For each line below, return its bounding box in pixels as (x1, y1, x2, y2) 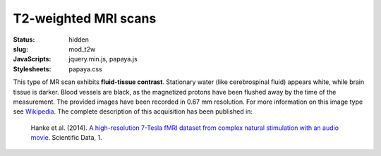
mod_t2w (68, 44, 96, 53)
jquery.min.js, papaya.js (68, 55, 138, 64)
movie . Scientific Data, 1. (30, 133, 102, 142)
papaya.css (68, 64, 102, 73)
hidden (68, 35, 90, 44)
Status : (13, 35, 35, 44)
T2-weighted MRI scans (13, 11, 157, 26)
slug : (13, 44, 28, 53)
